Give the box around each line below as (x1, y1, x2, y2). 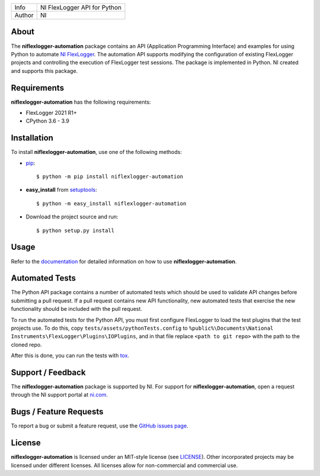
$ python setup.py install (36, 227, 115, 234)
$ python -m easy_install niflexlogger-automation (36, 200, 187, 207)
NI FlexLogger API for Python (40, 4, 121, 11)
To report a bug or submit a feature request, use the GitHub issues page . (11, 422, 189, 429)
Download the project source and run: (25, 213, 119, 220)
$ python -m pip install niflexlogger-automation (36, 173, 184, 180)
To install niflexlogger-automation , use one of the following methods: (11, 149, 182, 156)
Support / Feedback (11, 367, 86, 377)
